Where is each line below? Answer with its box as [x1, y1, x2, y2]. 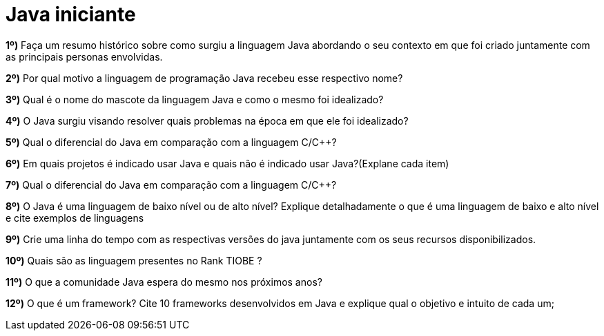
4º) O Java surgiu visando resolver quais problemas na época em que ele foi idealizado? [6, 114, 409, 127]
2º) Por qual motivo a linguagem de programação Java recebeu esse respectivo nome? [6, 72, 403, 84]
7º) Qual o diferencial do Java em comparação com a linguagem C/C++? [6, 178, 337, 191]
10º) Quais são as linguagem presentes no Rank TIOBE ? [6, 254, 262, 266]
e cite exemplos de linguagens [6, 211, 144, 224]
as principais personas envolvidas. [6, 50, 163, 63]
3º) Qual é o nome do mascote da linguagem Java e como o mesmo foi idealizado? [6, 93, 384, 105]
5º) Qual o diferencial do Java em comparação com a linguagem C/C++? [6, 136, 337, 148]
